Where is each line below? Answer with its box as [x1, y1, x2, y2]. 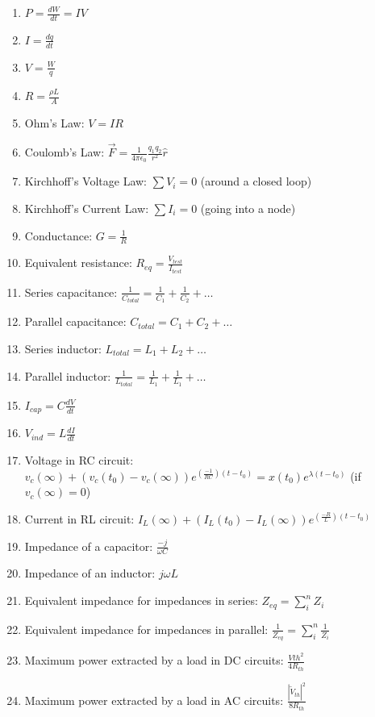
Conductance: [24, 227, 93, 244]
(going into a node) [200, 199, 296, 216]
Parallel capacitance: [24, 313, 127, 330]
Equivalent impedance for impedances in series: [24, 592, 258, 609]
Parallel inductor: [24, 367, 111, 384]
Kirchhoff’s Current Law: [24, 199, 149, 216]
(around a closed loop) [200, 173, 312, 190]
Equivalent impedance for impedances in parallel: [24, 620, 269, 637]
